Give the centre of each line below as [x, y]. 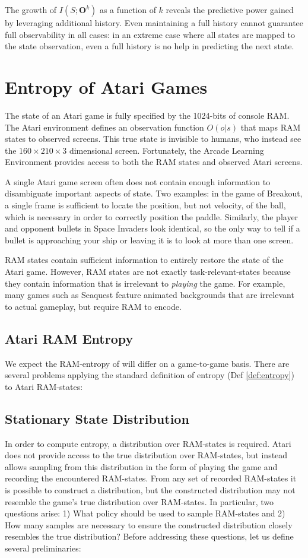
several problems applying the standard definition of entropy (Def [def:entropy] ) [150, 375]
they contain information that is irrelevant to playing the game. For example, [145, 283]
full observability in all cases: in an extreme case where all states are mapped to [150, 34]
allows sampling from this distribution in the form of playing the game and [141, 466]
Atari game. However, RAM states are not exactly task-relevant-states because [148, 272]
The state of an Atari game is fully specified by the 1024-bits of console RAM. [147, 115]
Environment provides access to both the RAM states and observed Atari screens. [154, 162]
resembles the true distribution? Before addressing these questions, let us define [149, 536]
